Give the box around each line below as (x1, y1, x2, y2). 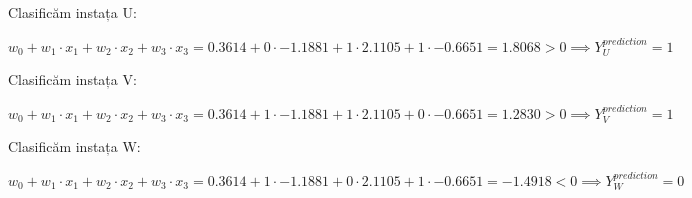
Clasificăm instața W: (8, 136, 141, 157)
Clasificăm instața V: (8, 69, 137, 90)
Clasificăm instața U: (8, 2, 137, 22)
